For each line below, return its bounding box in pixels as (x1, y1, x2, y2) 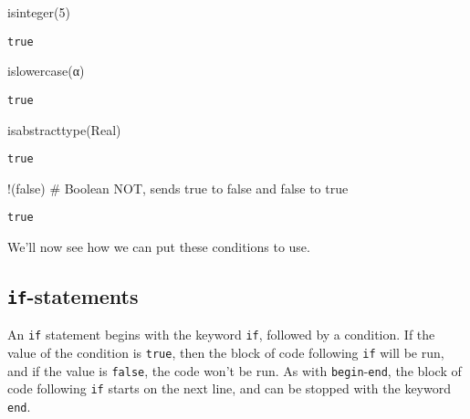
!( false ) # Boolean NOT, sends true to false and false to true (7, 178, 349, 197)
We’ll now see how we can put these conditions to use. (7, 237, 310, 256)
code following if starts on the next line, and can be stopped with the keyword (7, 379, 451, 398)
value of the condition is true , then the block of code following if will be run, (7, 343, 444, 362)
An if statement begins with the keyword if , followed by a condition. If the (7, 325, 435, 344)
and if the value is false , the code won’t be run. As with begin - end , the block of (7, 361, 462, 380)
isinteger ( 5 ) (7, 3, 70, 21)
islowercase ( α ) (7, 61, 85, 80)
